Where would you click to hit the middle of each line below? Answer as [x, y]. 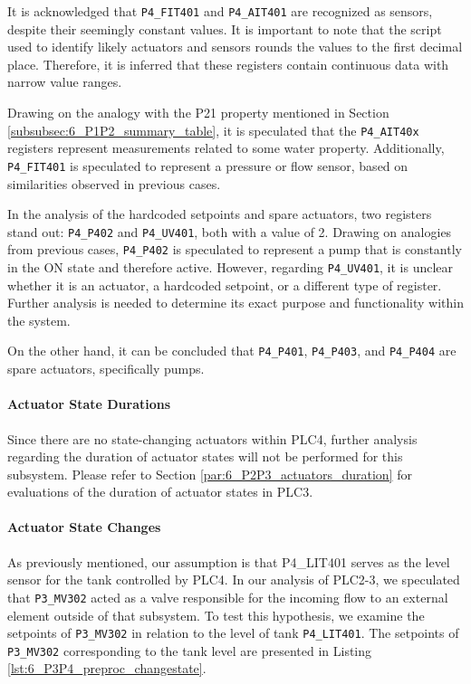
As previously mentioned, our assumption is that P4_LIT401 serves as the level [229, 561]
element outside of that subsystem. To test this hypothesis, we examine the [216, 615]
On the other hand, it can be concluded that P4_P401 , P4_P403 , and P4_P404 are [232, 351]
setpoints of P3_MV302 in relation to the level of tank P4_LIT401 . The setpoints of [233, 633]
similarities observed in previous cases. [114, 183]
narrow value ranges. [65, 82]
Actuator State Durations [89, 404]
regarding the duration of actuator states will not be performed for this [205, 456]
